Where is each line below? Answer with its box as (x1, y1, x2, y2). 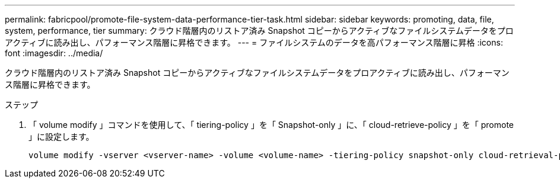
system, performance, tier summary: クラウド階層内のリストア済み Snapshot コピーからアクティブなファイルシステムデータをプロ (5, 25, 514, 36)
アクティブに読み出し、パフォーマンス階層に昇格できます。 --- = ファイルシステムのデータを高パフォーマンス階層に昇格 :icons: (5, 37, 503, 47)
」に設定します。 (28, 131, 94, 142)
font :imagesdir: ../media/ (5, 48, 103, 58)
